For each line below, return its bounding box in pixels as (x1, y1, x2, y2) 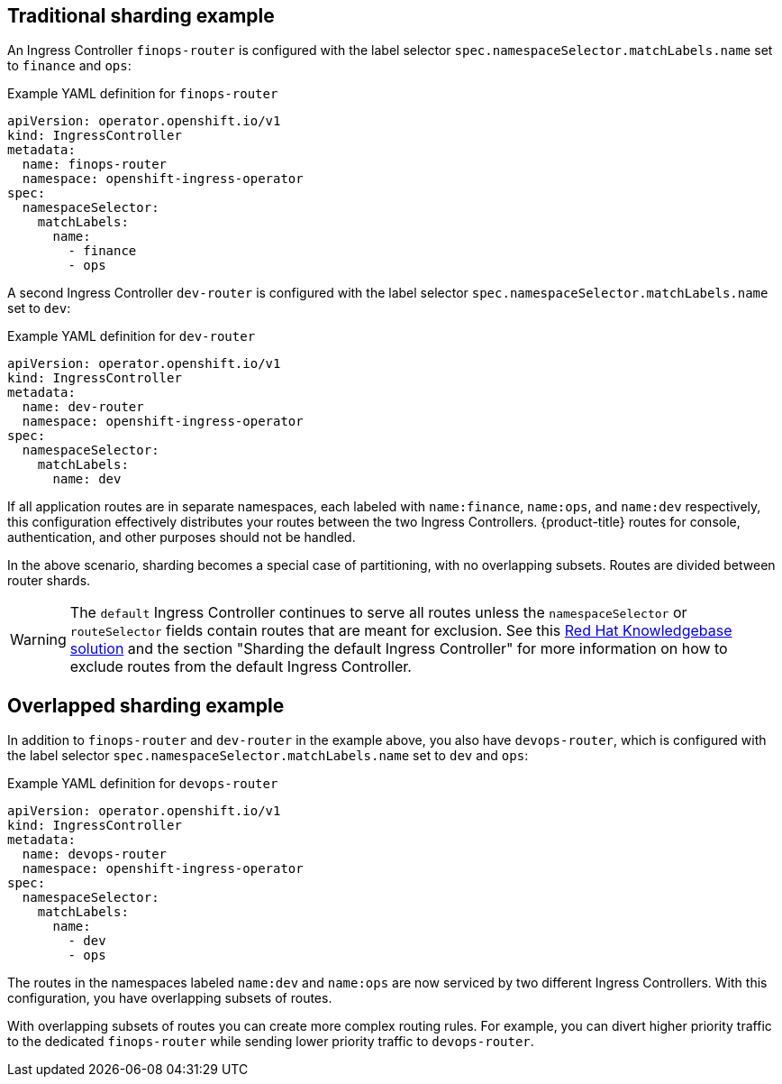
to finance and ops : (7, 58, 132, 74)
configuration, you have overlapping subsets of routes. (7, 990, 332, 1006)
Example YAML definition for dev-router (7, 328, 256, 344)
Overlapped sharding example (7, 694, 285, 717)
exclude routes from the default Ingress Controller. (69, 657, 412, 676)
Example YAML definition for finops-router (7, 86, 278, 102)
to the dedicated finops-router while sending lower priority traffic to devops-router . (7, 1033, 534, 1050)
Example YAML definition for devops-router (7, 776, 278, 792)
